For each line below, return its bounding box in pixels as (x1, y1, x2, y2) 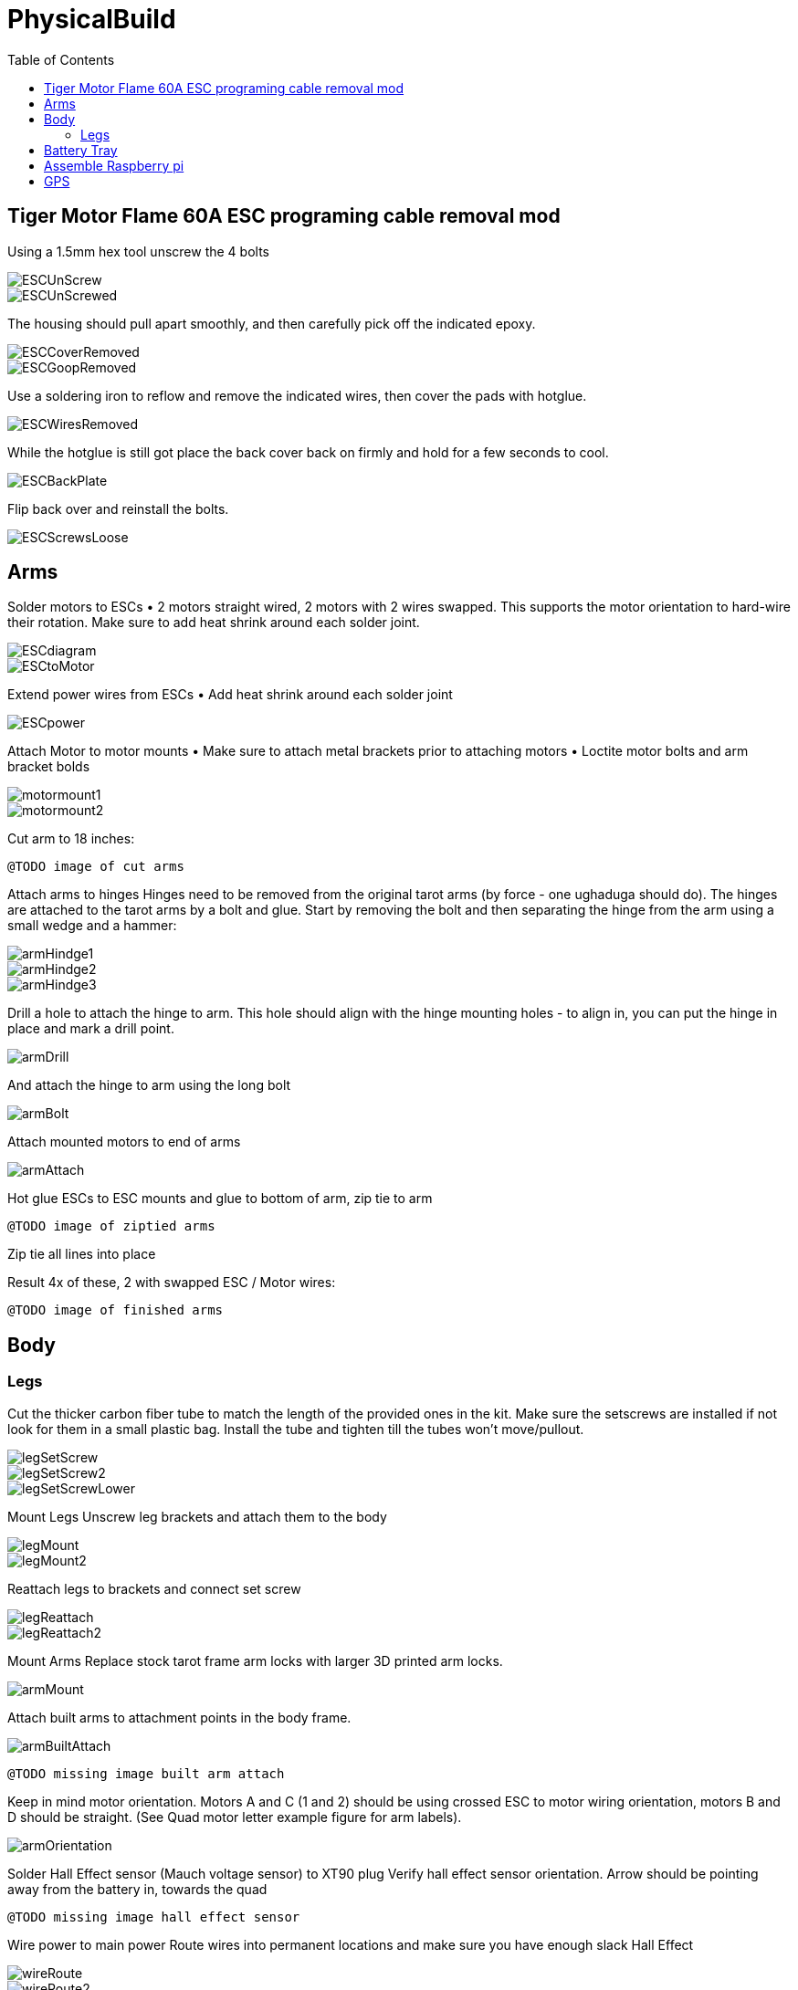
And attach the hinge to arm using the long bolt (7, 1077, 291, 1094)
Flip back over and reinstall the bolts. (7, 500, 229, 517)
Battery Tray (44, 141, 118, 158)
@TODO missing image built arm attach (7, 1765, 285, 1781)
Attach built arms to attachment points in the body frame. (7, 1709, 352, 1725)
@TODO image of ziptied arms (7, 1219, 215, 1234)
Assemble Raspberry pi (44, 157, 184, 173)
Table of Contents (7, 51, 115, 68)
